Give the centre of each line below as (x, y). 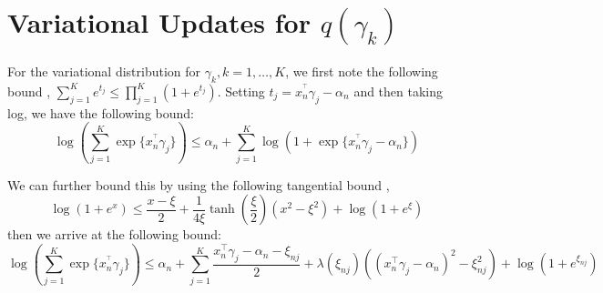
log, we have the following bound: (101, 112)
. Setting (241, 91)
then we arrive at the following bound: (114, 234)
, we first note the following (362, 71)
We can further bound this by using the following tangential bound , (199, 184)
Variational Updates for (159, 22)
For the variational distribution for (104, 71)
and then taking (399, 91)
